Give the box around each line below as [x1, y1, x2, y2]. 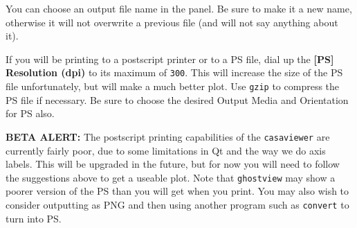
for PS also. [6, 106, 55, 121]
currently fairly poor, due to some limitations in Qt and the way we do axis [6, 143, 326, 157]
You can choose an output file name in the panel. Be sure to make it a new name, [6, 1, 352, 15]
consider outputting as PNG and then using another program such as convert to [6, 197, 349, 211]
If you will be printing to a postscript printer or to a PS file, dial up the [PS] [6, 51, 334, 66]
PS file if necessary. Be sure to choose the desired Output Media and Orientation [6, 92, 349, 107]
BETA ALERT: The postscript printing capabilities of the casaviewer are [6, 129, 330, 143]
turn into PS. [6, 211, 62, 225]
